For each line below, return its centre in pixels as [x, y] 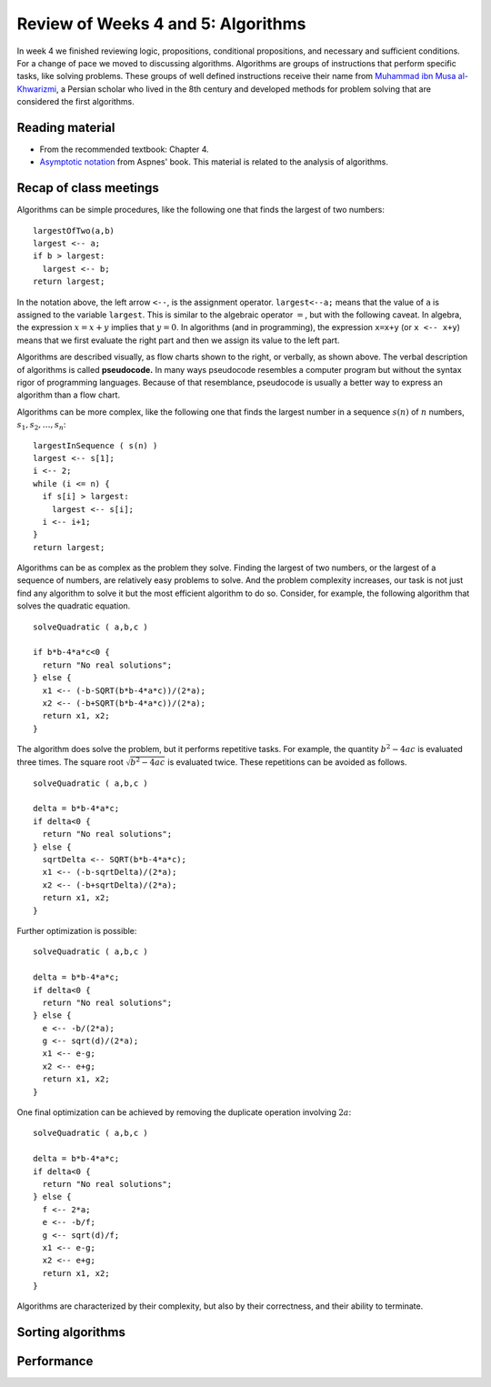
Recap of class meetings [88, 188]
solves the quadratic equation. [74, 606]
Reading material [66, 127]
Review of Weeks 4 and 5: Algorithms [161, 24]
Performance [55, 1361]
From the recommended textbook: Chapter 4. [124, 149]
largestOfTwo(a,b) [74, 231]
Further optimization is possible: [77, 930]
